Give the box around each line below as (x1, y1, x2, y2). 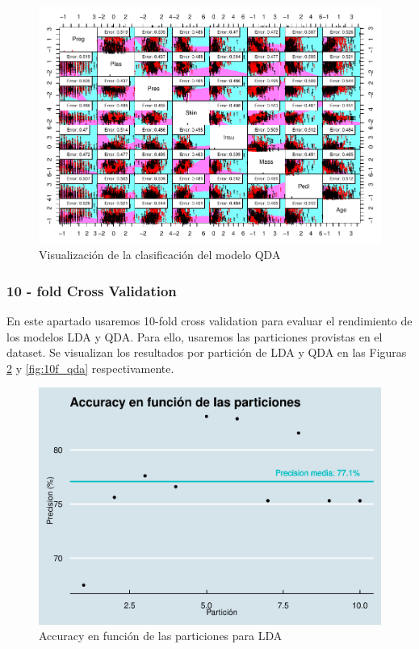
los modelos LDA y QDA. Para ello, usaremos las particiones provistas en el (6, 328, 383, 345)
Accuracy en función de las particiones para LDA (39, 627, 283, 644)
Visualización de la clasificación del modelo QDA (39, 246, 281, 263)
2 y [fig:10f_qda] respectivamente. (6, 359, 174, 376)
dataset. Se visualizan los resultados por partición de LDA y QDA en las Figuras (6, 344, 407, 361)
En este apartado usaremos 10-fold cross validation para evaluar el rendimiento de (6, 312, 413, 329)
